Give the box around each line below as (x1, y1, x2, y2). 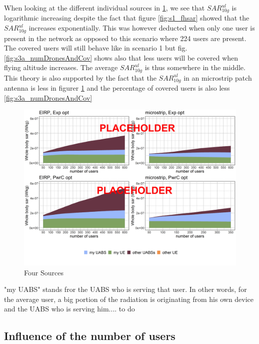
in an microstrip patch (183, 72, 252, 83)
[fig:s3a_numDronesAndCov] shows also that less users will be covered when (4, 52, 238, 63)
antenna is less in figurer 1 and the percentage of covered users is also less (4, 83, 230, 93)
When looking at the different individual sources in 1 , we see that (4, 3, 205, 13)
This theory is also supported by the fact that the (4, 72, 156, 83)
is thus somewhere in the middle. (144, 62, 245, 73)
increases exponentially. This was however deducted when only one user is (28, 23, 255, 33)
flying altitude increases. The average (4, 62, 118, 73)
